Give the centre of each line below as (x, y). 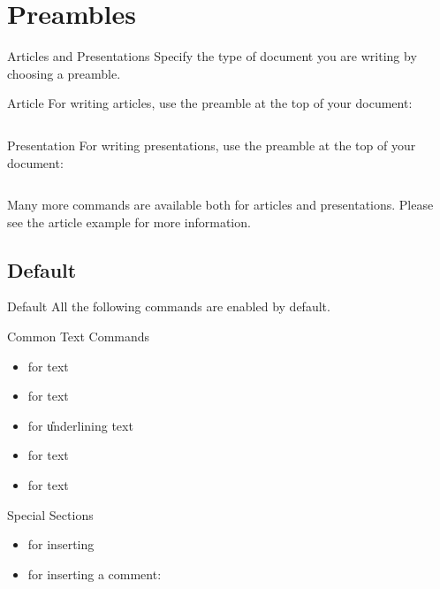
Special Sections (50, 514)
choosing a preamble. (64, 73)
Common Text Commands (79, 337)
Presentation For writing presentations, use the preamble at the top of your (212, 145)
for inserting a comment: (95, 574)
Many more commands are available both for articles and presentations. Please (220, 205)
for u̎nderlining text (80, 425)
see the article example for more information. (129, 222)
